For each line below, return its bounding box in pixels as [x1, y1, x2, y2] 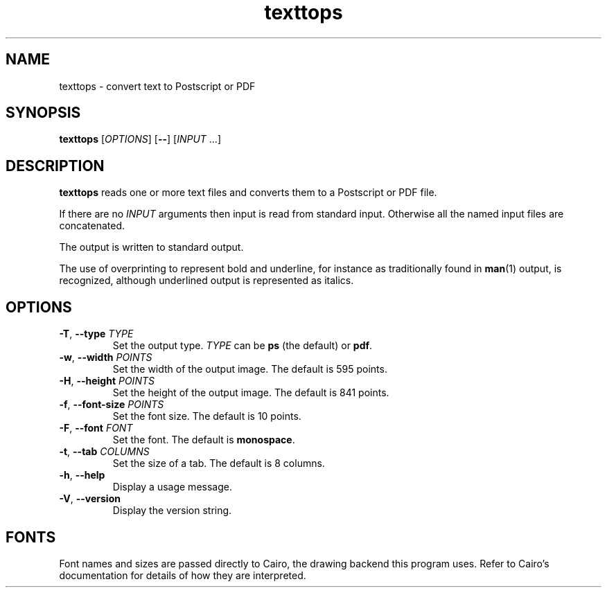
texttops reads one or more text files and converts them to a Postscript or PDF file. [59, 186, 437, 199]
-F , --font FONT [59, 422, 133, 434]
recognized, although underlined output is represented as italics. [59, 274, 354, 287]
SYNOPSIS [6, 104, 81, 122]
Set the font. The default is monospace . [112, 434, 295, 446]
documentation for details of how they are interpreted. [59, 569, 306, 581]
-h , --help [59, 469, 105, 481]
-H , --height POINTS [59, 375, 155, 387]
